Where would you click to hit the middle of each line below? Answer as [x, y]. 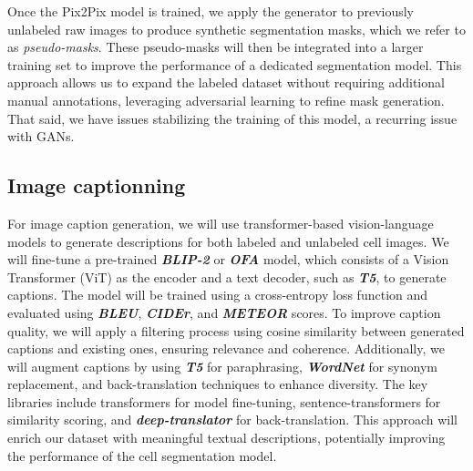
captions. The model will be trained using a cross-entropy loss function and [218, 295]
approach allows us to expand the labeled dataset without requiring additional [226, 82]
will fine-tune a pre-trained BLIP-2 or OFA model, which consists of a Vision [228, 259]
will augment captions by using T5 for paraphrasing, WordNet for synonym [222, 366]
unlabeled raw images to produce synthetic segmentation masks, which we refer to [236, 29]
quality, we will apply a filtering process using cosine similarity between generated [236, 330]
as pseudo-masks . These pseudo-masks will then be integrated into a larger [216, 47]
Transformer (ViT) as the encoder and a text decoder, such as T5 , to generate [227, 276]
